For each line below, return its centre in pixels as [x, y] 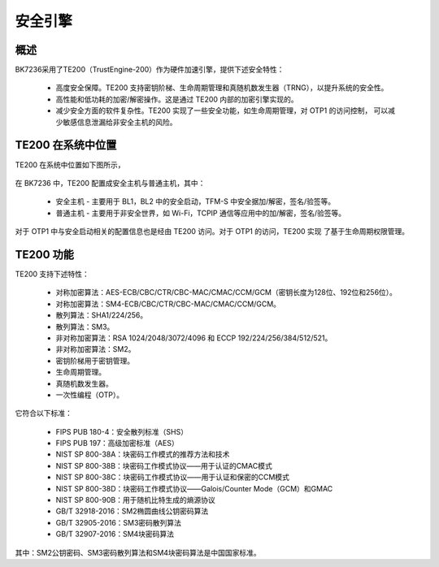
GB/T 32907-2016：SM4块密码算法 [115, 534]
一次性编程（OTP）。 [90, 395]
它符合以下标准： [43, 413]
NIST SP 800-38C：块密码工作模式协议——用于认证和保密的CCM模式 [173, 477]
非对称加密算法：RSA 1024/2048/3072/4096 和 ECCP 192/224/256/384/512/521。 [194, 338]
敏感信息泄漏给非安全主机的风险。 [120, 122]
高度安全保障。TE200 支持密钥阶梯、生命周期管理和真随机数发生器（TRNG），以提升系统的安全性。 [222, 88]
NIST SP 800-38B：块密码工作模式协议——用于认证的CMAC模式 [164, 465]
